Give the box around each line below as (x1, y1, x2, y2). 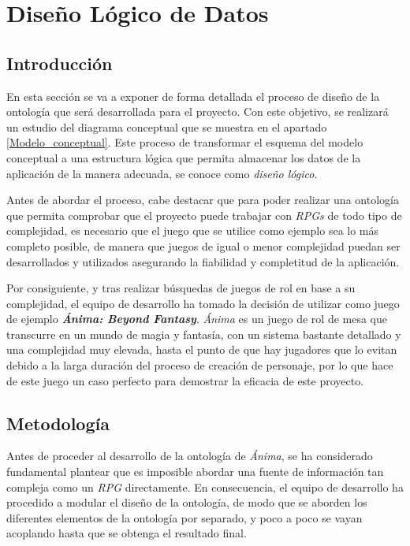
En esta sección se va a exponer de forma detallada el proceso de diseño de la (6, 87, 380, 104)
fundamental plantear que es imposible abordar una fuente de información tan (6, 463, 384, 480)
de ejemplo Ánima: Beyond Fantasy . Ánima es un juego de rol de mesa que (6, 310, 387, 327)
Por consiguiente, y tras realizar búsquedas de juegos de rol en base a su (6, 280, 356, 296)
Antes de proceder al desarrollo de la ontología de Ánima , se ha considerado (6, 448, 373, 464)
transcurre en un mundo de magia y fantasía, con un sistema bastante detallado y (6, 325, 401, 342)
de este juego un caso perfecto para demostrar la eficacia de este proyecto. (6, 372, 364, 388)
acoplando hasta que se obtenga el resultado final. (6, 525, 247, 541)
